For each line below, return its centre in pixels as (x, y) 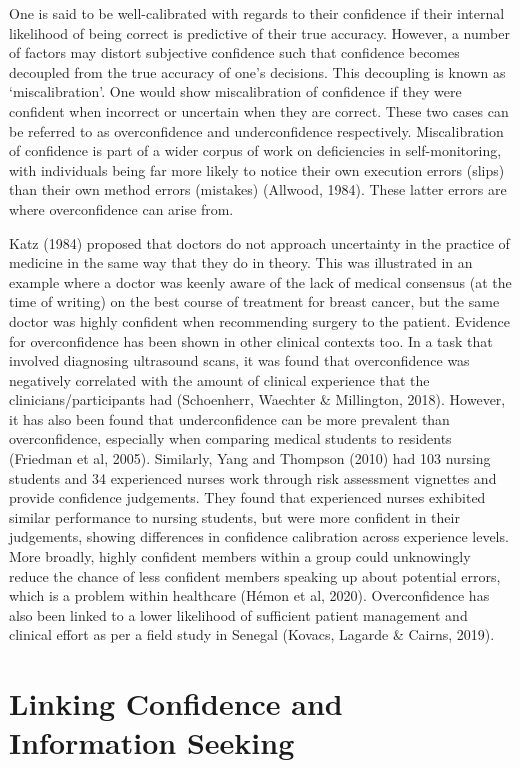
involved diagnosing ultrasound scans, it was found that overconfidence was (239, 360)
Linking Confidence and (176, 703)
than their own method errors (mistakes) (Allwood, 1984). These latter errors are (258, 189)
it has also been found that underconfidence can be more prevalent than (229, 418)
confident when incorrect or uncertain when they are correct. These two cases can (259, 110)
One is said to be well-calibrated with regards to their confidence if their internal (257, 13)
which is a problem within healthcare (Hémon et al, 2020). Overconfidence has (249, 595)
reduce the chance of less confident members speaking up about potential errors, (255, 575)
